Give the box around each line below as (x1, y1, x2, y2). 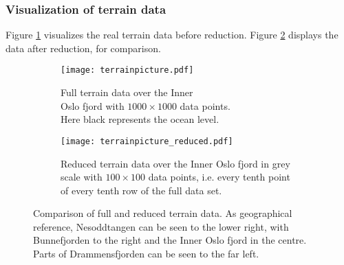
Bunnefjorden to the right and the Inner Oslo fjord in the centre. (33, 233, 307, 247)
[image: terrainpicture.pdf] (61, 65, 194, 76)
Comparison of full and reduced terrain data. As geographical (33, 206, 292, 220)
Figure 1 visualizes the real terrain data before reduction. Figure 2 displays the (6, 27, 338, 42)
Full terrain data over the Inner (61, 85, 193, 100)
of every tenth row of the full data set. (61, 183, 222, 197)
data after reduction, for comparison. (6, 41, 161, 55)
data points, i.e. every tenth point (148, 170, 290, 184)
